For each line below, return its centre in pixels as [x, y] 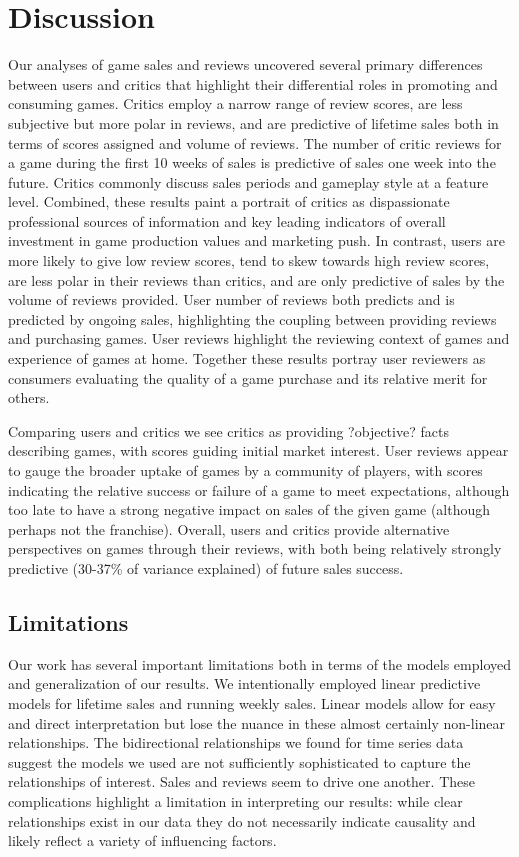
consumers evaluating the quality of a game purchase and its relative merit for [248, 377]
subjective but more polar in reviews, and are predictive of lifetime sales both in [253, 122]
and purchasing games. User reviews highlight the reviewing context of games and [259, 338]
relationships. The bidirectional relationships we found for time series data [236, 742]
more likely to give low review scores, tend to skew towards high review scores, [249, 260]
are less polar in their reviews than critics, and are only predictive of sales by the [256, 279]
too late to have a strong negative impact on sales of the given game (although [249, 509]
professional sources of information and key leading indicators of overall [227, 220]
